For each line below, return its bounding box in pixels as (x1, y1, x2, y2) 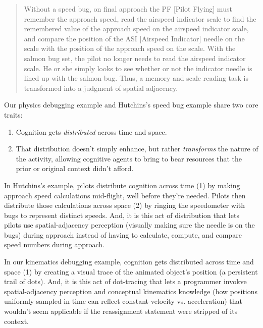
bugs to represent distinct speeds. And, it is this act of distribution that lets (4, 209, 239, 220)
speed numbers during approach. (4, 239, 105, 250)
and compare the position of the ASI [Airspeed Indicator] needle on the (24, 33, 245, 43)
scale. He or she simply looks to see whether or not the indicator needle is (24, 63, 252, 73)
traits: (4, 109, 23, 120)
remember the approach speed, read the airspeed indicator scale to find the (24, 13, 256, 24)
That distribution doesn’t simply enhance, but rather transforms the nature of (16, 143, 258, 154)
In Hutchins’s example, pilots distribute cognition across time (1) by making (4, 180, 240, 190)
